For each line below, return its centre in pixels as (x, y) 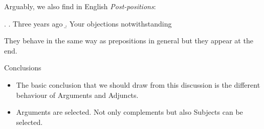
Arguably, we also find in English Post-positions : (80, 6)
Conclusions (23, 68)
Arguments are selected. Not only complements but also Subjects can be (129, 112)
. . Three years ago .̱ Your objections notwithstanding (88, 23)
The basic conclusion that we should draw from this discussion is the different (138, 84)
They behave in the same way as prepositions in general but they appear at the (129, 41)
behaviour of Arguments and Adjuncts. (77, 95)
